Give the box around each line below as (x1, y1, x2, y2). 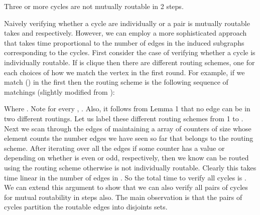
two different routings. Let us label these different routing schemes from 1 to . (4, 113, 243, 123)
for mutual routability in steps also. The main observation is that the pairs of (4, 191, 242, 202)
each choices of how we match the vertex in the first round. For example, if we (4, 67, 245, 77)
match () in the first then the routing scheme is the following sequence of (4, 77, 228, 87)
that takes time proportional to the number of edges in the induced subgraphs (4, 37, 244, 48)
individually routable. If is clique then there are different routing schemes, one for (4, 57, 255, 67)
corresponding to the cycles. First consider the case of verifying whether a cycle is (4, 47, 255, 58)
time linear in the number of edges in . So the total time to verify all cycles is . (4, 172, 246, 182)
